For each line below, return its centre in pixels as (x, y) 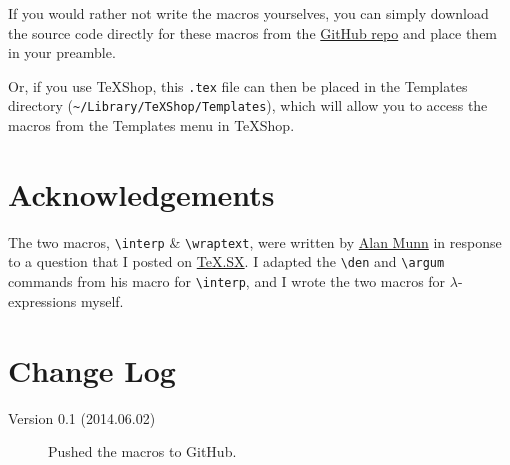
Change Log (92, 369)
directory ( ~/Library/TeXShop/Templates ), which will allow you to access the (248, 105)
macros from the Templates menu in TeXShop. (151, 125)
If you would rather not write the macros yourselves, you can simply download (248, 13)
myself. (102, 300)
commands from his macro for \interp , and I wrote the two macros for (227, 281)
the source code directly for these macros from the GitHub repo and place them (253, 32)
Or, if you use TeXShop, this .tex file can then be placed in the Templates (238, 85)
